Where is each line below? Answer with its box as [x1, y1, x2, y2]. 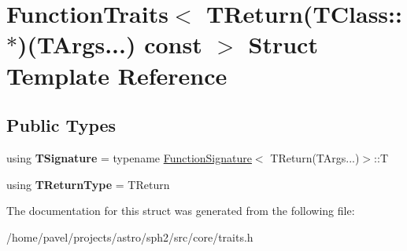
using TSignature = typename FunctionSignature [6, 149, 252, 166]
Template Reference [6, 59, 228, 91]
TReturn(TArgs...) [270, 149, 360, 166]
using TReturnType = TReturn [6, 176, 170, 192]
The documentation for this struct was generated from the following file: [6, 202, 355, 219]
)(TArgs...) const [17, 28, 202, 60]
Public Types [6, 113, 117, 137]
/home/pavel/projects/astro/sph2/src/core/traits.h [6, 228, 253, 245]
